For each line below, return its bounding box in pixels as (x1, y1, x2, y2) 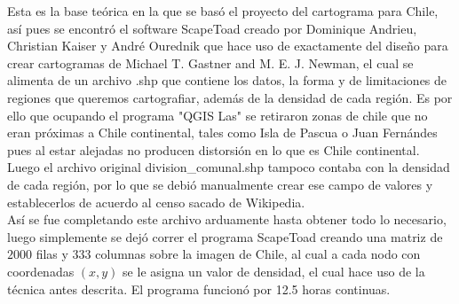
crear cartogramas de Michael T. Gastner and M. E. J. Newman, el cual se (7, 53, 414, 72)
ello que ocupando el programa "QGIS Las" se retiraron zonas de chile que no (7, 105, 428, 124)
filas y (36, 245, 68, 263)
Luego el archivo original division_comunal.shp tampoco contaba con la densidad (7, 158, 450, 176)
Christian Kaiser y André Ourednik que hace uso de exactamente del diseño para (7, 36, 448, 55)
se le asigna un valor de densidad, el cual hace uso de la (123, 261, 425, 280)
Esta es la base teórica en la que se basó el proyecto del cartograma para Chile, (7, 2, 439, 19)
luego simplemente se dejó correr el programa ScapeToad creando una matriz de (7, 227, 443, 246)
